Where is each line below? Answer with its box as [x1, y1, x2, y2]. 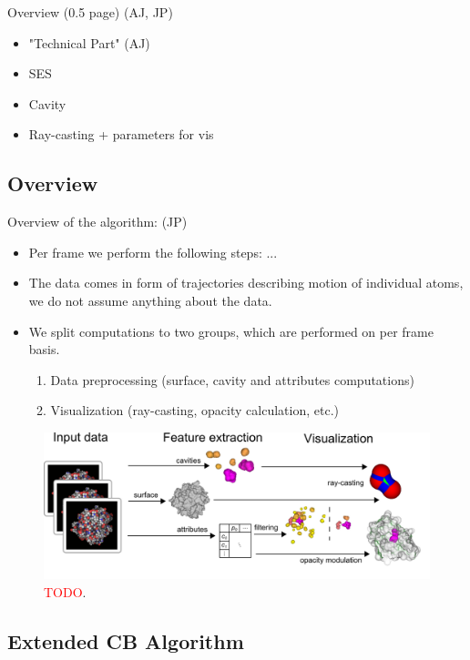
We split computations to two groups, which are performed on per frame [28, 321, 434, 340]
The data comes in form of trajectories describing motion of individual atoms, [28, 273, 464, 292]
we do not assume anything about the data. [28, 290, 272, 310]
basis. [28, 340, 60, 359]
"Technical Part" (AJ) [28, 33, 150, 52]
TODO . [44, 583, 87, 601]
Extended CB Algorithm [7, 626, 244, 655]
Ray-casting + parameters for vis [28, 125, 214, 144]
